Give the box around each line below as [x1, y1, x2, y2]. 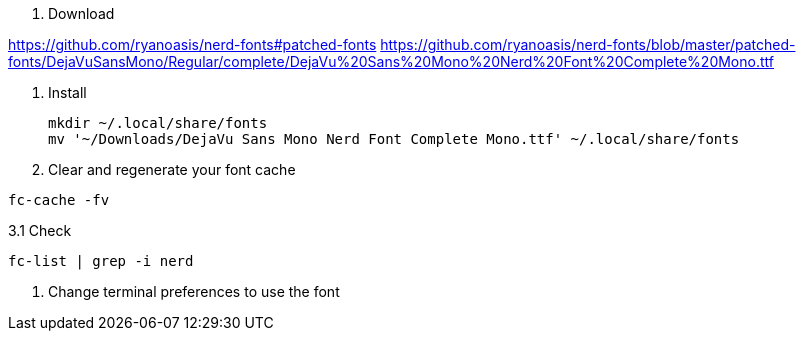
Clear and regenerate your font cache [48, 161, 296, 178]
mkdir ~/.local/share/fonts [48, 115, 268, 131]
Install [48, 84, 87, 101]
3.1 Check [8, 222, 72, 239]
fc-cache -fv [8, 192, 110, 208]
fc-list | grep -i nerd [8, 253, 194, 269]
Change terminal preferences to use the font [48, 283, 340, 300]
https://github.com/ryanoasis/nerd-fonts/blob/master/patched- [380, 36, 796, 53]
